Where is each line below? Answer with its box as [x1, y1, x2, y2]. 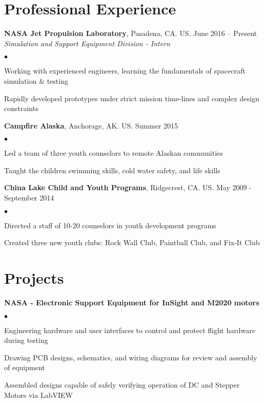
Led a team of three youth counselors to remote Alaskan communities [4, 148, 223, 158]
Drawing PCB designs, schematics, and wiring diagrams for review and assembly [4, 352, 257, 362]
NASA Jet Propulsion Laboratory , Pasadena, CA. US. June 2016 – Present [4, 28, 257, 39]
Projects [4, 267, 64, 288]
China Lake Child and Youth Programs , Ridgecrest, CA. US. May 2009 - [4, 182, 252, 193]
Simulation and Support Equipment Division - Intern [4, 38, 170, 48]
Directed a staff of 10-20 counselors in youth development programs [4, 220, 216, 230]
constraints [4, 103, 38, 114]
